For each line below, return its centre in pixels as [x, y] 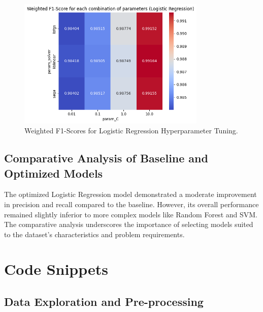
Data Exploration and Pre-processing [104, 302]
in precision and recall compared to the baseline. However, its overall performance [131, 204]
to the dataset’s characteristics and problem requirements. [94, 234]
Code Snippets [56, 269]
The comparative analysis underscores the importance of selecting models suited [129, 224]
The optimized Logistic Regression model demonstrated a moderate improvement [130, 194]
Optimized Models [54, 173]
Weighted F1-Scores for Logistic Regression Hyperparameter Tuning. [131, 131]
